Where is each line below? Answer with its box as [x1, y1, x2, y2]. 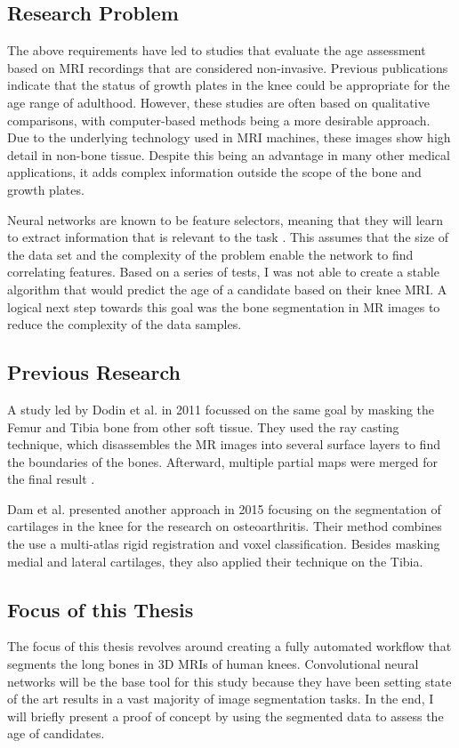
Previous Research [7, 358, 181, 386]
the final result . [7, 470, 95, 488]
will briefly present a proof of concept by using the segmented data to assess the [7, 706, 444, 725]
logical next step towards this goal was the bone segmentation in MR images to [7, 297, 440, 316]
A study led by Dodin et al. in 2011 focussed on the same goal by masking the [7, 399, 435, 418]
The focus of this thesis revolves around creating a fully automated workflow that [7, 637, 452, 656]
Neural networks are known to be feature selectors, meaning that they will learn [7, 210, 444, 229]
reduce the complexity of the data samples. [7, 315, 242, 334]
